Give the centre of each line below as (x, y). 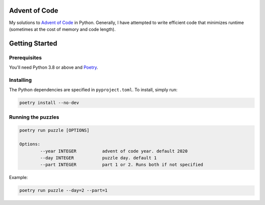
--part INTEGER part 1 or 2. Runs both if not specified (122, 165)
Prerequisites (25, 57)
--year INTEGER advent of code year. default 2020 (114, 151)
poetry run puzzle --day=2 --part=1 (64, 191)
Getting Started (33, 43)
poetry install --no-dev (49, 103)
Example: (18, 178)
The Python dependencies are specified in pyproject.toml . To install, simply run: (93, 90)
